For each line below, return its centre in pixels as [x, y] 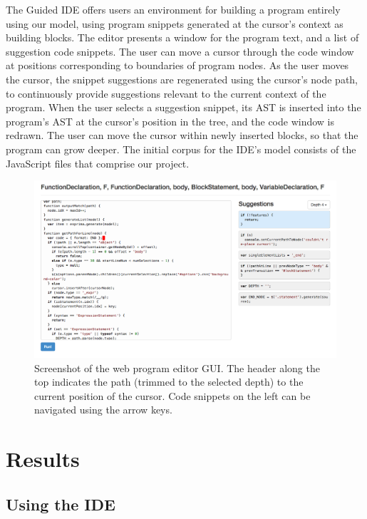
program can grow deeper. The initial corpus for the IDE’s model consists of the [181, 149]
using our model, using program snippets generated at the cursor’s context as [175, 23]
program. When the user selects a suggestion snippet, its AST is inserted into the [183, 107]
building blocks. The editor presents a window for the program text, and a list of [182, 37]
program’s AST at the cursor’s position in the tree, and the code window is [170, 121]
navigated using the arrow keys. [103, 410]
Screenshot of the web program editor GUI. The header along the [177, 368]
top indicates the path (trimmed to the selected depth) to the [169, 382]
